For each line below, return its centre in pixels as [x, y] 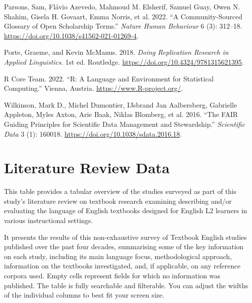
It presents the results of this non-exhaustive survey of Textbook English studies [126, 237]
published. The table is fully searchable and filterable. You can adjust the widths [126, 285]
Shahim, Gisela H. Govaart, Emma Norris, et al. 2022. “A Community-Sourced [123, 16]
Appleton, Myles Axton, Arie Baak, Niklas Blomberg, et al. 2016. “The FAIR [121, 114]
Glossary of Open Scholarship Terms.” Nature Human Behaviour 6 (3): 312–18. [123, 26]
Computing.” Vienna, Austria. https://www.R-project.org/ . [93, 88]
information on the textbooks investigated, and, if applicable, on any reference [122, 266]
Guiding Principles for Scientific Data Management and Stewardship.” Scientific [125, 124]
